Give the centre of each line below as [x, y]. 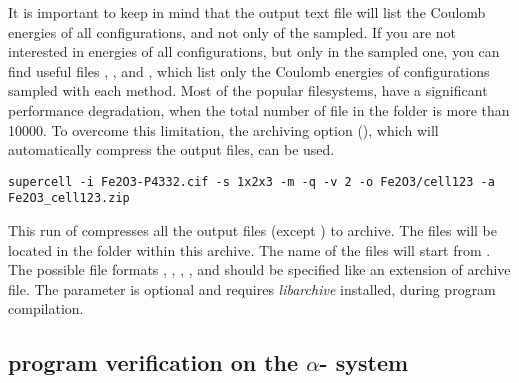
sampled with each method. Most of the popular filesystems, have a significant [248, 90]
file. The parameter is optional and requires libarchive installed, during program [252, 288]
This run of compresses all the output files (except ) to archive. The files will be [252, 230]
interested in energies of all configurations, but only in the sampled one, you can [254, 51]
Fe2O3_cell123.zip [69, 198]
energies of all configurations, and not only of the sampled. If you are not [232, 31]
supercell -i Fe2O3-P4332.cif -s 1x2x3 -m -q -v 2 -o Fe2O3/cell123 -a [251, 181]
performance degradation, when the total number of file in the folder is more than [259, 109]
